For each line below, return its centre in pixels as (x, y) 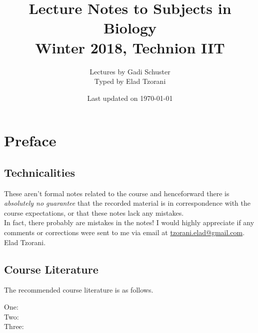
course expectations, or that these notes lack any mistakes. (94, 212)
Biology (130, 28)
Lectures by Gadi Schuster (130, 71)
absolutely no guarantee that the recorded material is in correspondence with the (127, 203)
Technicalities (40, 172)
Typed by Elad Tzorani (130, 81)
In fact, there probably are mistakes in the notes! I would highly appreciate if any (129, 222)
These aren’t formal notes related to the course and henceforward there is (117, 193)
